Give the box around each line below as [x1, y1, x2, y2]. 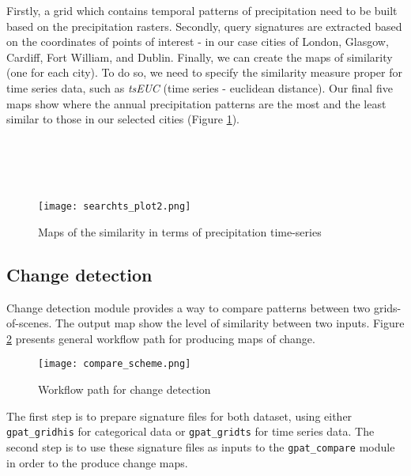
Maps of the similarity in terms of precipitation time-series [38, 223, 322, 240]
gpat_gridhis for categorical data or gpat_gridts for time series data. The [6, 423, 375, 440]
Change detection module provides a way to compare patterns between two [6, 299, 371, 315]
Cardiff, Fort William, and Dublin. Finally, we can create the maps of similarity [6, 48, 393, 65]
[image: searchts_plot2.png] [38, 201, 191, 213]
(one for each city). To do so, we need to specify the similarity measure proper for [6, 64, 403, 81]
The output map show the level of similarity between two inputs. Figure [55, 315, 405, 331]
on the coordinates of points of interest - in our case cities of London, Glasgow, [6, 33, 389, 50]
